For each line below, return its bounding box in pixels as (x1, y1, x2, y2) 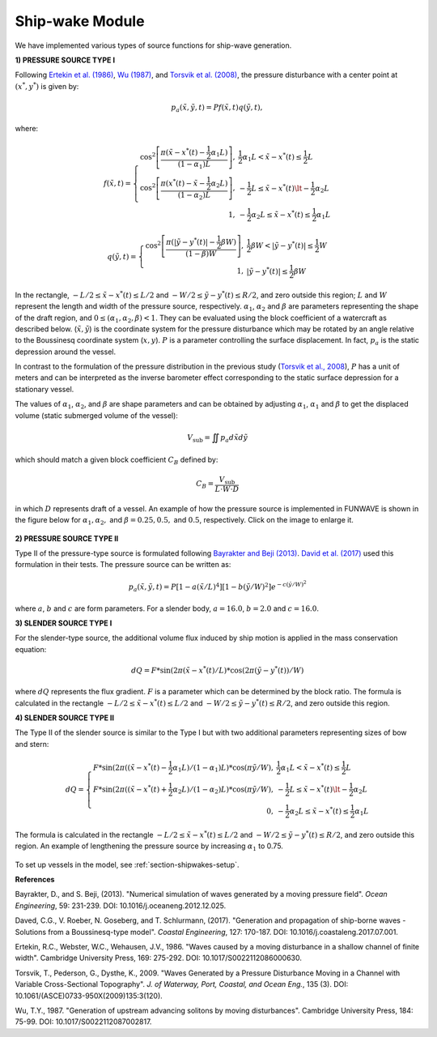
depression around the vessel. (15, 347, 117, 356)
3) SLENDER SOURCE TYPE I (15, 618, 112, 628)
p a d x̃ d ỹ (219, 433, 248, 444)
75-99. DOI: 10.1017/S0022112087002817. (15, 1017, 152, 1026)
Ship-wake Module (15, 12, 145, 30)
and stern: (15, 739, 49, 749)
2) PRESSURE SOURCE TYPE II (15, 533, 119, 543)
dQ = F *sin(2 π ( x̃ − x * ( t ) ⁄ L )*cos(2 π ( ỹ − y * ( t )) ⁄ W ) (130, 664, 304, 675)
